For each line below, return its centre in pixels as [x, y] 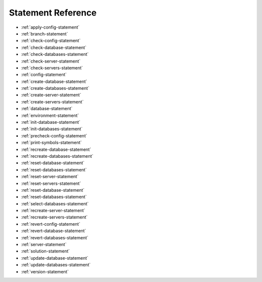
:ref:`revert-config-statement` [51, 224]
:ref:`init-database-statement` [51, 122]
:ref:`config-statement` [44, 75]
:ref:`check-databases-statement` [55, 54]
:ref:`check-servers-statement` [52, 67]
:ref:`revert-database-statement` [54, 231]
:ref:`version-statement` [45, 271]
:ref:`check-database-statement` [54, 47]
